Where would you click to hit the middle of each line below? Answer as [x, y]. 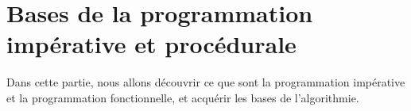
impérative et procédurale [151, 44]
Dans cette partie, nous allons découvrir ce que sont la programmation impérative [206, 82]
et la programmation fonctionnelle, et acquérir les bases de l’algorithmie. [183, 97]
